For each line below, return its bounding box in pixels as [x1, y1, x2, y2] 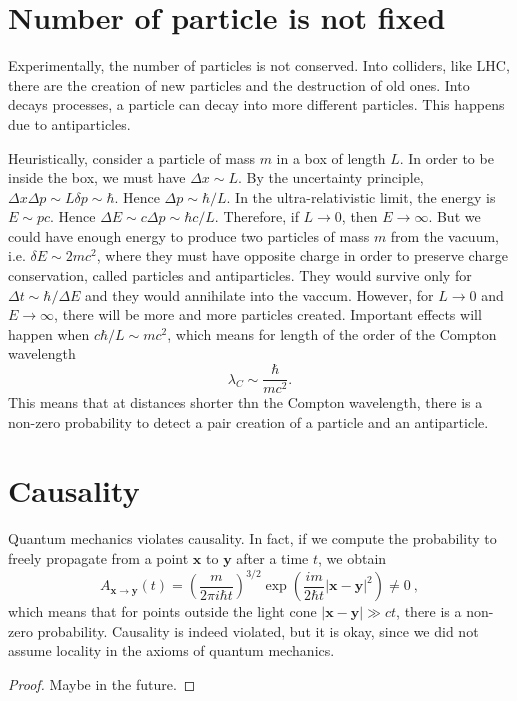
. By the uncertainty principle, [237, 167, 424, 188]
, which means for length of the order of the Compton [167, 323, 497, 344]
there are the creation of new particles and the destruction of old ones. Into [8, 74, 470, 95]
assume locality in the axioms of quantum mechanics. [8, 640, 335, 661]
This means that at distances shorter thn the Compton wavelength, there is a [8, 392, 483, 413]
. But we [428, 206, 481, 227]
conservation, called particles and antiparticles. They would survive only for [8, 265, 472, 286]
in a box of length [276, 147, 386, 168]
